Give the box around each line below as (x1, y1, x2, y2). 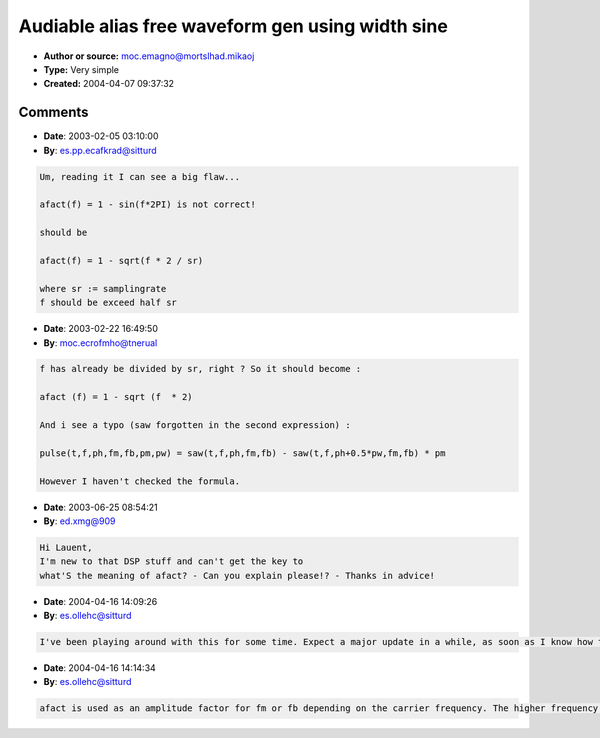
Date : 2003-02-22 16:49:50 (43, 323, 159, 335)
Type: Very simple (43, 63, 120, 75)
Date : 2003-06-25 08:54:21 (43, 501, 159, 513)
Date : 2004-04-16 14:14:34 (43, 662, 157, 674)
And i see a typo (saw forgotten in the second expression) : (39, 420, 351, 431)
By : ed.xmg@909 (43, 515, 116, 527)
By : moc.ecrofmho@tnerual (43, 336, 158, 349)
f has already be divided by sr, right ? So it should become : (39, 363, 362, 375)
